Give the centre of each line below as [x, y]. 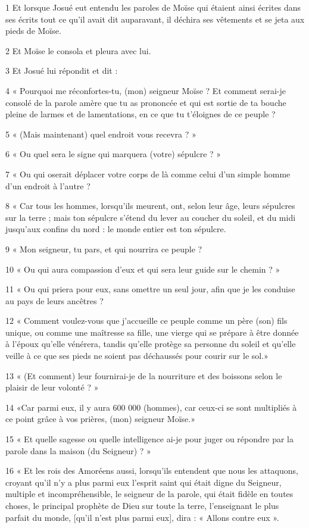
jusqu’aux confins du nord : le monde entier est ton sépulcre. [116, 229]
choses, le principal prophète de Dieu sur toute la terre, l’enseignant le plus [142, 505]
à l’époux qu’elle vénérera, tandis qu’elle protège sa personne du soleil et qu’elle [151, 344]
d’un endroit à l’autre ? [48, 185]
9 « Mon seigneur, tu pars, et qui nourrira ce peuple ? [104, 249]
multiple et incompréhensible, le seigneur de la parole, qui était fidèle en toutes [149, 494]
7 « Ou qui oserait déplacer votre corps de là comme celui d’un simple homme [148, 174]
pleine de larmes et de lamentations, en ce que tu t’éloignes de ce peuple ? [141, 114]
